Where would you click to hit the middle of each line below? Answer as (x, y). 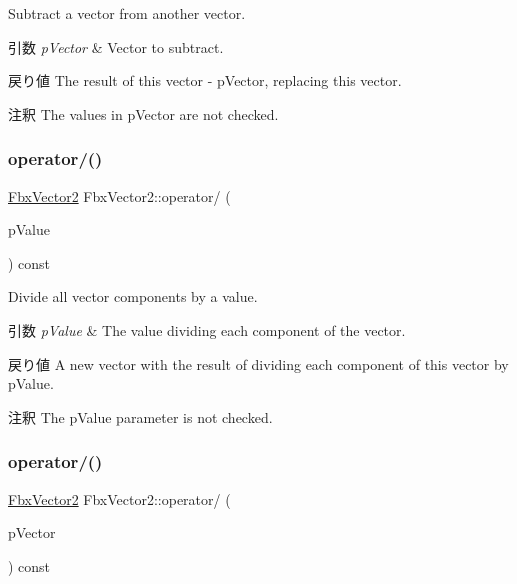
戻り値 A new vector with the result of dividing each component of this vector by (258, 363)
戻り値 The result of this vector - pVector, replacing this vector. (205, 80)
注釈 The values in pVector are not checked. (143, 113)
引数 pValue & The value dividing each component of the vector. (207, 329)
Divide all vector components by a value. (133, 296)
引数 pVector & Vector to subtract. (116, 46)
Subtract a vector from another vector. (127, 13)
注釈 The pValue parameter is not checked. (140, 416)
